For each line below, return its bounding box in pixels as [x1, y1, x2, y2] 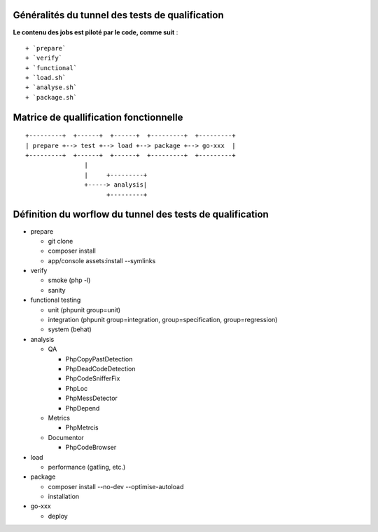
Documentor [48, 433, 84, 441]
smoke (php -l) [48, 276, 91, 284]
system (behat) [48, 325, 92, 333]
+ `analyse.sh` [25, 84, 78, 91]
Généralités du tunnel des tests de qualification [13, 9, 224, 21]
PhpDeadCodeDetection [65, 364, 136, 373]
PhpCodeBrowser [65, 443, 117, 452]
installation [48, 492, 80, 501]
